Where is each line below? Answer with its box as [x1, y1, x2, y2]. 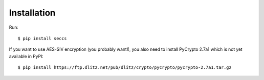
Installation [9, 7, 56, 18]
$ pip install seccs [18, 36, 67, 41]
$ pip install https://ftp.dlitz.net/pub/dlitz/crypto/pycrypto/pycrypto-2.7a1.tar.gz [18, 65, 232, 70]
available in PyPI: [9, 53, 44, 59]
